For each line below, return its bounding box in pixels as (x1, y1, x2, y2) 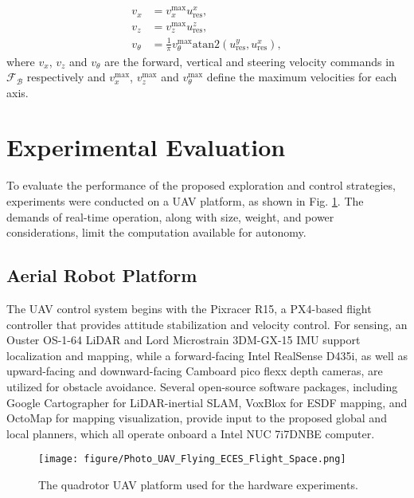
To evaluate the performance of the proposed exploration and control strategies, (6, 177, 396, 194)
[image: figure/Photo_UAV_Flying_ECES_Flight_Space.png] (38, 453, 346, 465)
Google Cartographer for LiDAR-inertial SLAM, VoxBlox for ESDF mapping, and (6, 394, 408, 410)
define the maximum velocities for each (206, 69, 397, 85)
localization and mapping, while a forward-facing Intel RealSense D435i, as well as (6, 347, 408, 363)
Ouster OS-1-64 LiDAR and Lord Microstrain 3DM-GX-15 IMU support (6, 331, 361, 348)
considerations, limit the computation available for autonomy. (6, 224, 307, 241)
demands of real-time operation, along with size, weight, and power (6, 208, 334, 225)
